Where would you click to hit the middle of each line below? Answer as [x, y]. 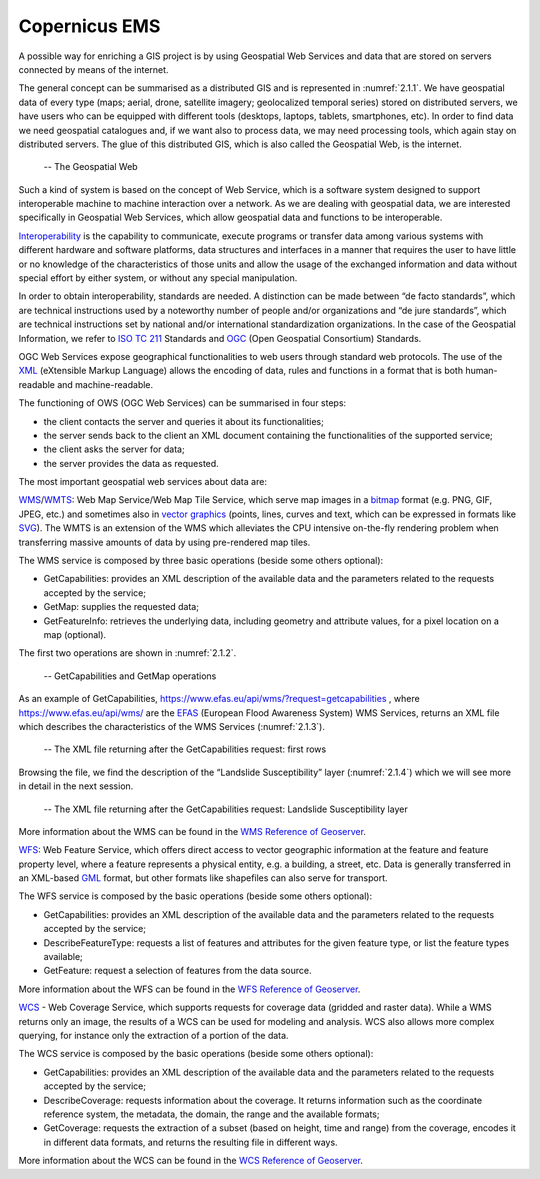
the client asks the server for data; [114, 449]
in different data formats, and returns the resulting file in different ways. [191, 1142]
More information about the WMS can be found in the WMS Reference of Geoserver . [192, 831]
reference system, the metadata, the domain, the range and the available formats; [211, 1114]
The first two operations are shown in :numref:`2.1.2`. [127, 653]
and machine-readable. [105, 384]
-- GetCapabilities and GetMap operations [130, 676]
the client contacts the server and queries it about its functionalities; [183, 421]
